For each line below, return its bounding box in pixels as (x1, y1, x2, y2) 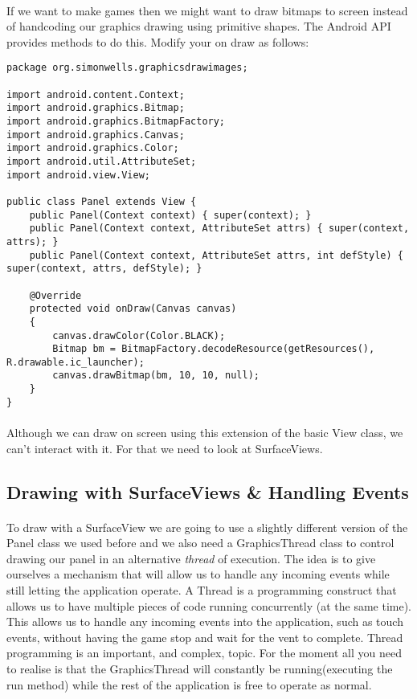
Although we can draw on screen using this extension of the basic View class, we (6, 424, 403, 441)
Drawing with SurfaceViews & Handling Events (6, 479, 409, 504)
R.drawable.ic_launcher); (6, 356, 145, 368)
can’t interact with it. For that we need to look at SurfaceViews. (6, 439, 323, 456)
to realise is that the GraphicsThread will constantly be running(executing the (6, 660, 393, 677)
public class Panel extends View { (6, 195, 197, 207)
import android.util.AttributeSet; (6, 155, 197, 167)
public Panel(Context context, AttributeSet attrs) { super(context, (29, 223, 410, 235)
